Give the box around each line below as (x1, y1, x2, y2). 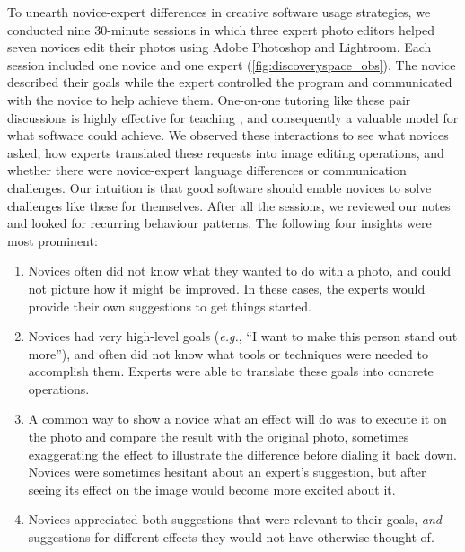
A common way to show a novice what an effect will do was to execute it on (28, 409, 447, 428)
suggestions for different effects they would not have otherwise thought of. (28, 528, 434, 547)
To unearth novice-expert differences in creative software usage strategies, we (7, 3, 431, 21)
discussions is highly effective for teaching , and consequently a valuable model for (7, 108, 459, 127)
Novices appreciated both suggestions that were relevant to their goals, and (28, 510, 442, 529)
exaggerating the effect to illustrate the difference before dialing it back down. (28, 444, 457, 463)
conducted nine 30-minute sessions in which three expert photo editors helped (7, 20, 435, 39)
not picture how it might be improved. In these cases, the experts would (28, 278, 426, 297)
